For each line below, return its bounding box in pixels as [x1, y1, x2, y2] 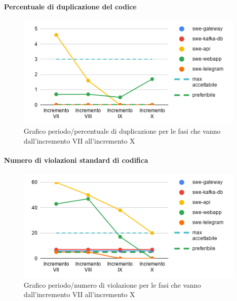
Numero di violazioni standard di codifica [4, 155, 148, 165]
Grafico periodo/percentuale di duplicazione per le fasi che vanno [24, 126, 221, 136]
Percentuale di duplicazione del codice [4, 1, 137, 11]
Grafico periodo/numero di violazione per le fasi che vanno [24, 279, 201, 290]
